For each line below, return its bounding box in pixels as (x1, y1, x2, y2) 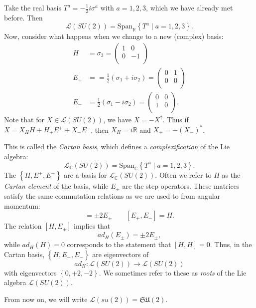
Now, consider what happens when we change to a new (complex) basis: (4, 31, 224, 41)
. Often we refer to (155, 170, 212, 180)
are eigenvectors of (92, 249, 149, 259)
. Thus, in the (210, 239, 252, 250)
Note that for (4, 114, 44, 124)
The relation (4, 221, 42, 231)
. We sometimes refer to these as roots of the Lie (99, 267, 247, 278)
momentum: (4, 200, 40, 211)
